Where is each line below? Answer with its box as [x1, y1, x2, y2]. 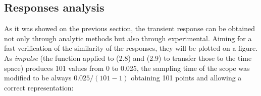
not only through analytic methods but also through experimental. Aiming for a [4, 33, 252, 43]
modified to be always [4, 72, 72, 83]
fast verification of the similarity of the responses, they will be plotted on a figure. [4, 43, 258, 53]
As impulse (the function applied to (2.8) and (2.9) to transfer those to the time [4, 52, 252, 63]
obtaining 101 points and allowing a [131, 72, 242, 83]
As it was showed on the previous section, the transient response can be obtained [4, 23, 255, 34]
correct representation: [4, 82, 74, 92]
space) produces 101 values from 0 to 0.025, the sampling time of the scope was [4, 62, 250, 73]
